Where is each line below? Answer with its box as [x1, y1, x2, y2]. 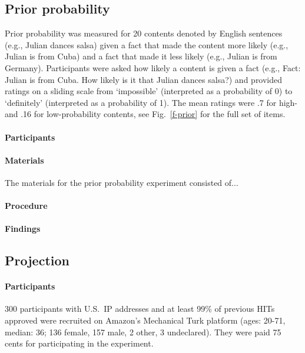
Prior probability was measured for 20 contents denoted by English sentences [5, 27, 283, 39]
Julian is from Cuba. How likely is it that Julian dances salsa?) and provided [5, 73, 283, 85]
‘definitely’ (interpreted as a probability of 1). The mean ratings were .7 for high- [5, 96, 298, 108]
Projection [5, 251, 69, 269]
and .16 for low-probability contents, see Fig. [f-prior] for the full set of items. [5, 108, 286, 120]
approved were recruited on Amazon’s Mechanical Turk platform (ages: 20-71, [5, 314, 286, 327]
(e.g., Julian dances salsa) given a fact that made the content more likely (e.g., [5, 38, 289, 51]
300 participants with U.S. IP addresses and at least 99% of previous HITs [5, 302, 275, 315]
